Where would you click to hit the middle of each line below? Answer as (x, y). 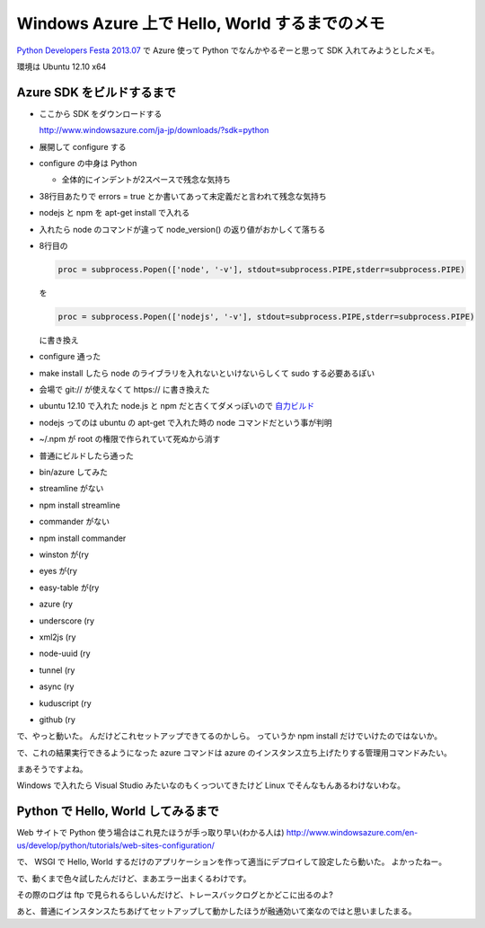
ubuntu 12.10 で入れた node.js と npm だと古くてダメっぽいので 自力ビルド (176, 406)
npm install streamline (79, 505)
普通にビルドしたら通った (86, 455)
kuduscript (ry (65, 703)
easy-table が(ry (69, 588)
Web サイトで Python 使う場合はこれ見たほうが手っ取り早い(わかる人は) (150, 833)
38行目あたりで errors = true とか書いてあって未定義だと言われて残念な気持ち (183, 196)
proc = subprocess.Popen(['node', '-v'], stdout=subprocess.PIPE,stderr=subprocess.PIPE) (262, 269)
